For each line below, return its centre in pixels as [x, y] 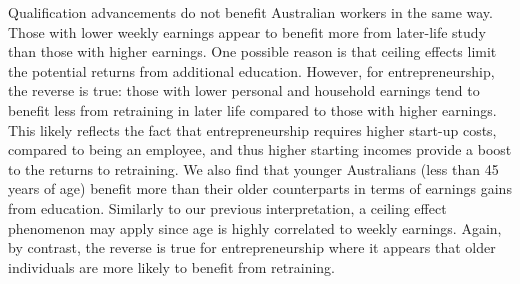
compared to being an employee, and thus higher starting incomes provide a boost [260, 149]
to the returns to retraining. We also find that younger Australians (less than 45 [253, 168]
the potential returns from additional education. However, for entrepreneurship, [251, 70]
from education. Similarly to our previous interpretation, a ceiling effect [227, 207]
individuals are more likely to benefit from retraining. [171, 266]
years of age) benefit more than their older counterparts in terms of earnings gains [260, 188]
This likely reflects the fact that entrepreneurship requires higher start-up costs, [252, 129]
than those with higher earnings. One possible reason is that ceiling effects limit [252, 51]
